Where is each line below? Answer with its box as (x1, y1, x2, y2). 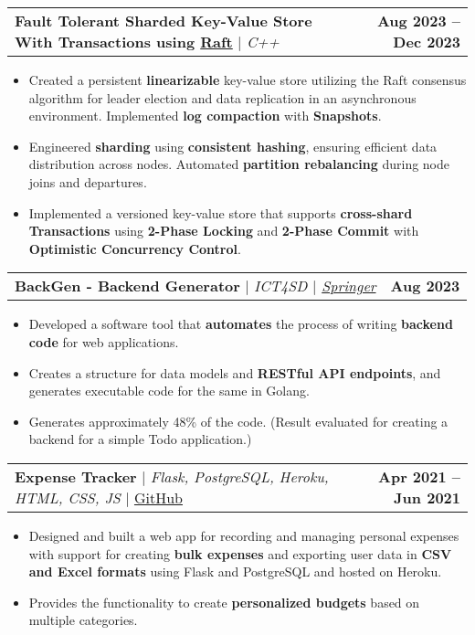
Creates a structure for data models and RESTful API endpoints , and (28, 363, 441, 382)
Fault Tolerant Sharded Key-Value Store (15, 10, 312, 31)
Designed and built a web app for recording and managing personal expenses (28, 525, 459, 545)
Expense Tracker (15, 465, 137, 487)
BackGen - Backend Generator (15, 275, 240, 297)
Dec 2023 (393, 31, 460, 52)
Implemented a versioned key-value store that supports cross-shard (28, 203, 413, 222)
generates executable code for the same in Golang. (28, 381, 310, 400)
